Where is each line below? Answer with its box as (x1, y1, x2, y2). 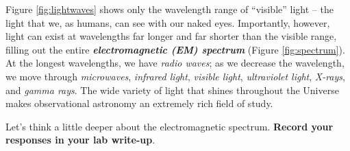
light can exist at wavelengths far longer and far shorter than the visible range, (5, 29, 337, 43)
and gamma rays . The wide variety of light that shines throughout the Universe (5, 82, 339, 97)
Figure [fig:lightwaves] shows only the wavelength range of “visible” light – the (5, 2, 334, 16)
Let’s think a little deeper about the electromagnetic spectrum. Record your (5, 119, 334, 133)
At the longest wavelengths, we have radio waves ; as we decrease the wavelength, (5, 56, 345, 70)
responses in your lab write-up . (5, 132, 155, 147)
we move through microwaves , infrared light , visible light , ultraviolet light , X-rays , (5, 69, 345, 83)
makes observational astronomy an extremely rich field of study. (5, 96, 273, 111)
